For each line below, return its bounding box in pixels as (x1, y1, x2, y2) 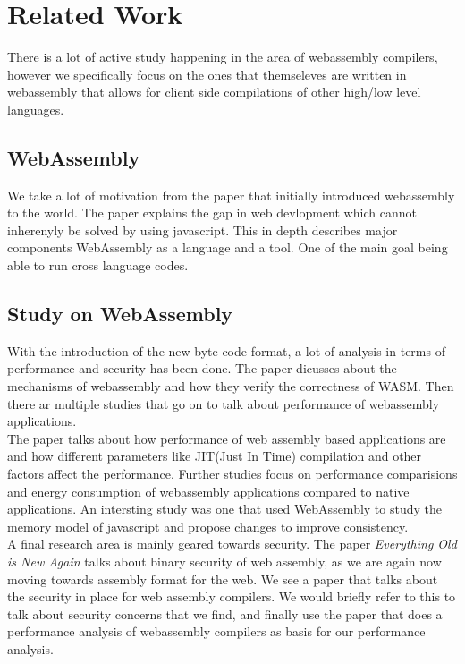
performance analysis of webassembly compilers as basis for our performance (7, 622, 426, 641)
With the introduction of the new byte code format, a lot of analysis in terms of (7, 341, 445, 360)
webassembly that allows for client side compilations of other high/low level (7, 82, 421, 101)
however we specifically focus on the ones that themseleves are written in (7, 64, 407, 83)
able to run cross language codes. (7, 256, 189, 275)
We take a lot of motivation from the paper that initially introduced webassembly (7, 185, 455, 204)
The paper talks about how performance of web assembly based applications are (7, 429, 446, 447)
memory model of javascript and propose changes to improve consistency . (7, 516, 409, 535)
